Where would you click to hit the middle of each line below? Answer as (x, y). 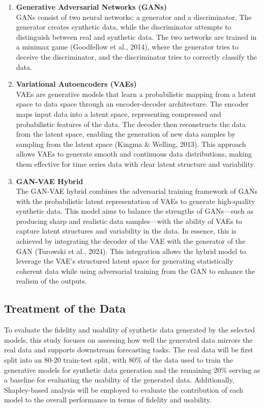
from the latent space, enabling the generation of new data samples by (126, 134)
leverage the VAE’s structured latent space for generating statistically (125, 261)
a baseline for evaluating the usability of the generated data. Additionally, (119, 380)
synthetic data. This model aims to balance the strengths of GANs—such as (135, 211)
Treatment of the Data (65, 308)
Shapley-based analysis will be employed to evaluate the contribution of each (124, 389)
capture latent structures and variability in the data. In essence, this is (126, 231)
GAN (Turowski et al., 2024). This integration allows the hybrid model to (131, 251)
